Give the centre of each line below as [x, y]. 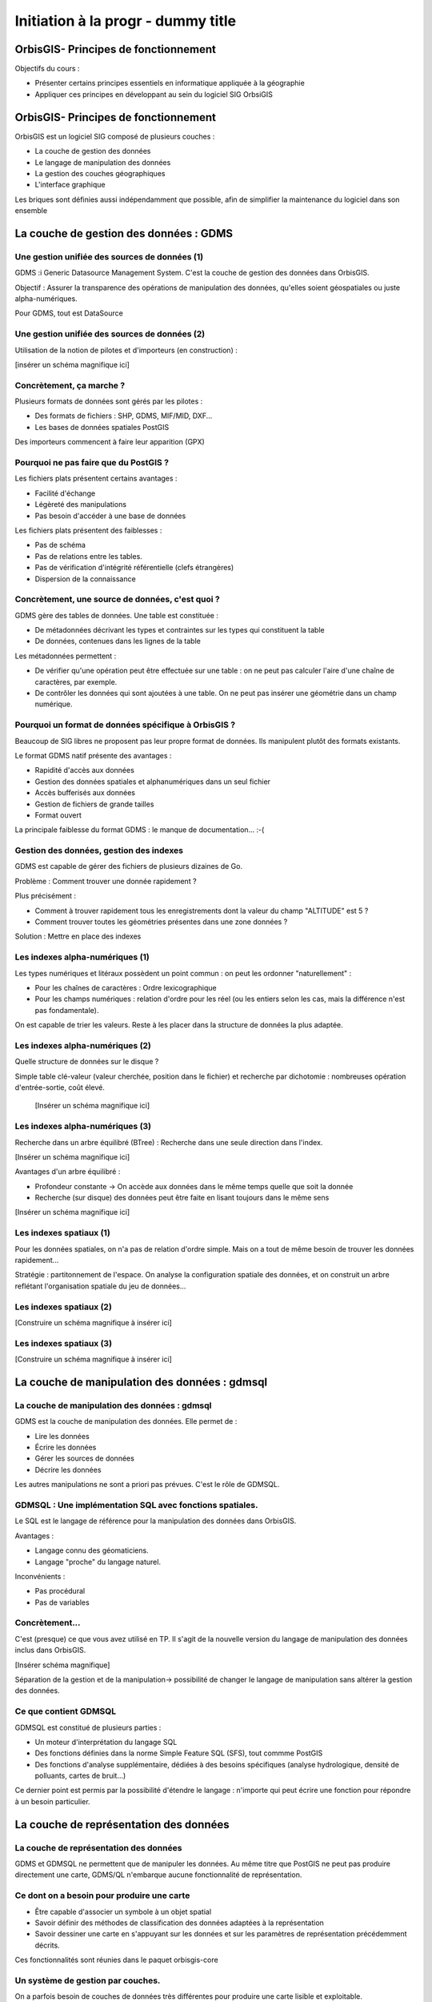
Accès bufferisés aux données [85, 793]
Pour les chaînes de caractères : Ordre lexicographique [126, 987]
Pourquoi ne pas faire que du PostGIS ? [92, 463]
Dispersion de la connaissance [85, 579]
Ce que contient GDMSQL [65, 1711]
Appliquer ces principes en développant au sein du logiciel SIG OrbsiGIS [154, 94]
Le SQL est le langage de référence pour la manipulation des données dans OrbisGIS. [156, 1521]
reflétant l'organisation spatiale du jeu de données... [100, 1286]
